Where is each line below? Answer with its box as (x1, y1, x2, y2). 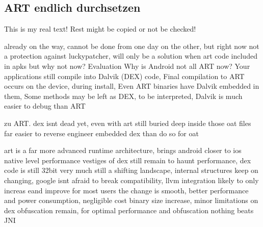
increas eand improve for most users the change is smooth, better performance (4, 185, 249, 195)
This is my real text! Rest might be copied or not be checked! (4, 23, 196, 34)
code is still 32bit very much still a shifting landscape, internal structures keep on (4, 165, 258, 175)
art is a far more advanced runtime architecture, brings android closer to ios (4, 145, 242, 156)
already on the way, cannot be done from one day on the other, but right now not (4, 40, 259, 51)
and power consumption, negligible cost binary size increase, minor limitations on (4, 195, 258, 206)
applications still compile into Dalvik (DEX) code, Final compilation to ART (4, 70, 245, 81)
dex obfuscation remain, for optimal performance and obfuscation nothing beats (4, 205, 254, 215)
